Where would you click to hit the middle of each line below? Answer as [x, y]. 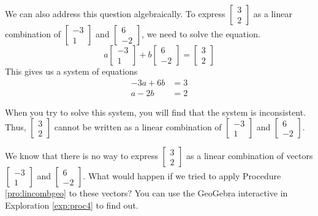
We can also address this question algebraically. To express [115, 13]
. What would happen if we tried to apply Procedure [182, 176]
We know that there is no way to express [81, 156]
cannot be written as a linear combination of [138, 127]
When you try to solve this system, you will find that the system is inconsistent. [156, 112]
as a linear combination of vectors [250, 156]
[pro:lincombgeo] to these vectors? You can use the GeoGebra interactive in [146, 193]
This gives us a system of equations [71, 71]
